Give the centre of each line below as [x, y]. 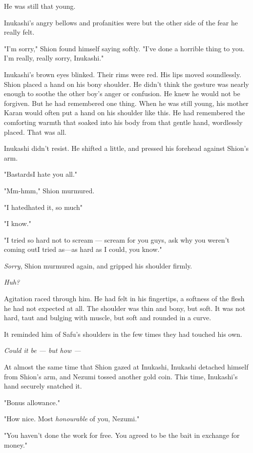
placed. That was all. [35, 132]
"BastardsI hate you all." [41, 174]
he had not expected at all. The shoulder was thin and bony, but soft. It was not [125, 308]
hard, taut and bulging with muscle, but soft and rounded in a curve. [108, 318]
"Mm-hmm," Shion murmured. [49, 190]
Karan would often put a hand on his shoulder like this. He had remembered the [125, 113]
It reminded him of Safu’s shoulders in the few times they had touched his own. [123, 334]
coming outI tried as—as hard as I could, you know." [83, 249]
